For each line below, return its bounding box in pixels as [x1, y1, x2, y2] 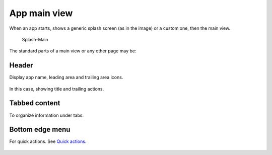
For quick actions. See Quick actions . [9, 138, 87, 144]
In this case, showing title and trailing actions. [9, 86, 104, 92]
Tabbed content [9, 99, 60, 108]
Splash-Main [22, 36, 49, 42]
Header [9, 61, 33, 70]
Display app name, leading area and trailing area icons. [9, 74, 123, 81]
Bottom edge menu [9, 125, 71, 134]
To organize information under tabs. [9, 112, 84, 118]
